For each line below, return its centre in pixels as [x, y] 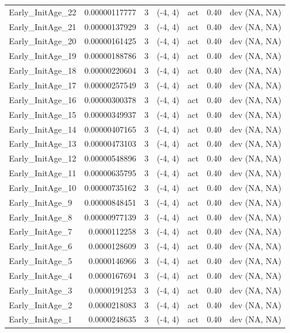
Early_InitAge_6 [41, 246]
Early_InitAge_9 [41, 202]
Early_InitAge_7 [41, 231]
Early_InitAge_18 [43, 70]
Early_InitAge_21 [43, 26]
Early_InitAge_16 [43, 99]
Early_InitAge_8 [41, 217]
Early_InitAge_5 [41, 261]
